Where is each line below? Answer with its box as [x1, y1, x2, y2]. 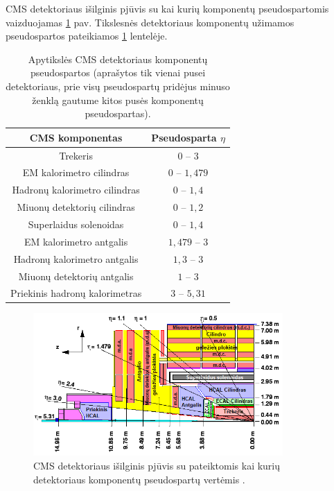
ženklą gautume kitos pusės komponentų [32, 92, 204, 107]
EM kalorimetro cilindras [22, 165, 130, 180]
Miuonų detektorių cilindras [17, 200, 135, 214]
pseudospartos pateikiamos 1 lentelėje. [6, 28, 168, 43]
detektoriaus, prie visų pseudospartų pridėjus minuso [6, 78, 230, 93]
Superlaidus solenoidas [28, 216, 124, 231]
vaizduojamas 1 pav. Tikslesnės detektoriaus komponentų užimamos [6, 15, 295, 29]
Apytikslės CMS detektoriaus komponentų [28, 51, 208, 66]
